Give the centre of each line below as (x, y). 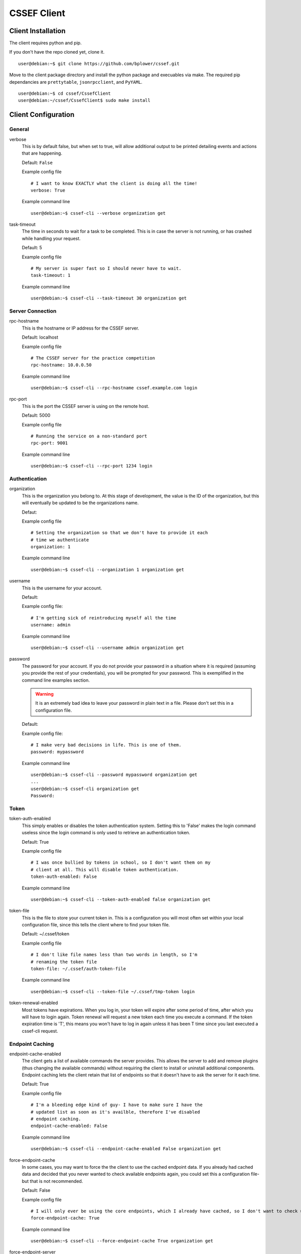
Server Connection (33, 311)
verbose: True (48, 190)
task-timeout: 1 (51, 275)
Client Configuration (42, 115)
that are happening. (42, 153)
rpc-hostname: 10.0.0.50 (61, 365)
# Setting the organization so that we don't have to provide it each (119, 533)
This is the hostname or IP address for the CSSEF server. (81, 328)
